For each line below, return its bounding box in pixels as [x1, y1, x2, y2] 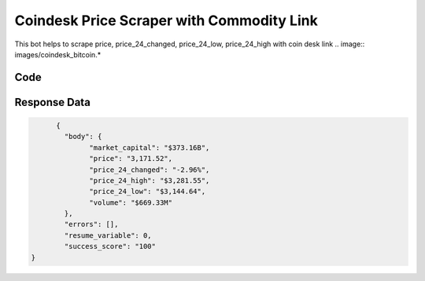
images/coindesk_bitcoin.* [14, 49, 102, 59]
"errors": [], [64, 220, 119, 229]
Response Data [14, 95, 91, 109]
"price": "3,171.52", [89, 154, 173, 163]
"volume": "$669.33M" [89, 198, 173, 207]
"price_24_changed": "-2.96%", [89, 165, 210, 174]
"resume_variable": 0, [64, 231, 153, 239]
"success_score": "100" [64, 242, 157, 251]
